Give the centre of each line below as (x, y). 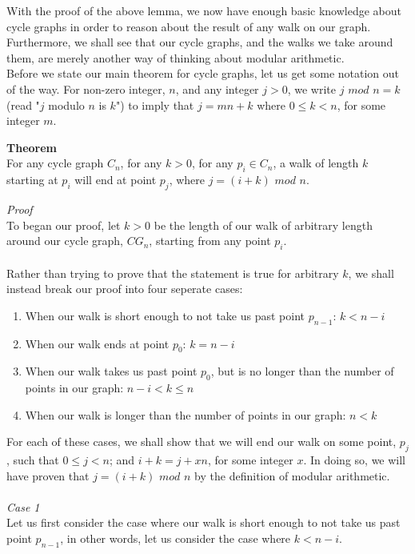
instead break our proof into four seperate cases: (125, 289)
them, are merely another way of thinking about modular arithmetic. (176, 57)
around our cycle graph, (65, 241)
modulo (66, 104)
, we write (312, 88)
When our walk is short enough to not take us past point (165, 315)
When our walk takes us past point (111, 371)
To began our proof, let (64, 225)
